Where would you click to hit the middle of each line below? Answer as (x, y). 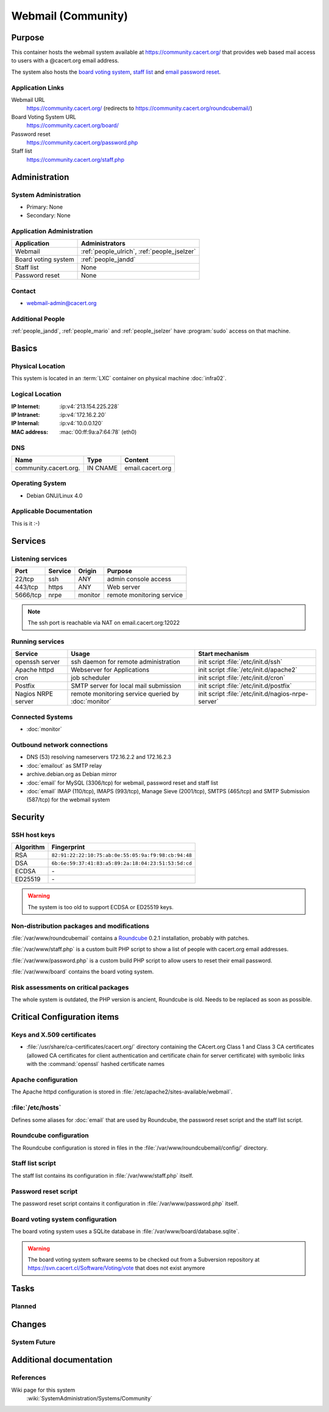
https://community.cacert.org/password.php (82, 142)
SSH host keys (33, 835)
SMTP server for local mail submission (126, 686)
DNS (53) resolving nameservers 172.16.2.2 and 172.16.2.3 (99, 757)
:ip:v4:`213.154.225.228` (89, 406)
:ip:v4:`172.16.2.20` (83, 414)
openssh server (37, 662)
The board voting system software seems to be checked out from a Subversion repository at (144, 1259)
